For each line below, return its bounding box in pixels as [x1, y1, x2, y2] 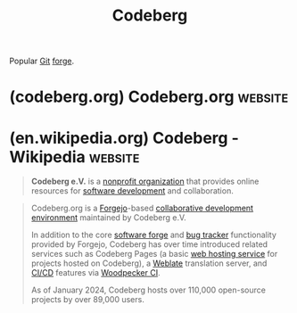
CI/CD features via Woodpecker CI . [30, 268, 161, 278]
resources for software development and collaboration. [30, 185, 234, 196]
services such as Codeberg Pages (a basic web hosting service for [30, 249, 278, 259]
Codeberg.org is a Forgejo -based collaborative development [30, 202, 254, 214]
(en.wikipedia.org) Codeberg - [9, 128, 239, 148]
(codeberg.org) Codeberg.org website [9, 86, 289, 107]
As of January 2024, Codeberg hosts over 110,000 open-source [30, 284, 266, 295]
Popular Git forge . [9, 55, 74, 67]
